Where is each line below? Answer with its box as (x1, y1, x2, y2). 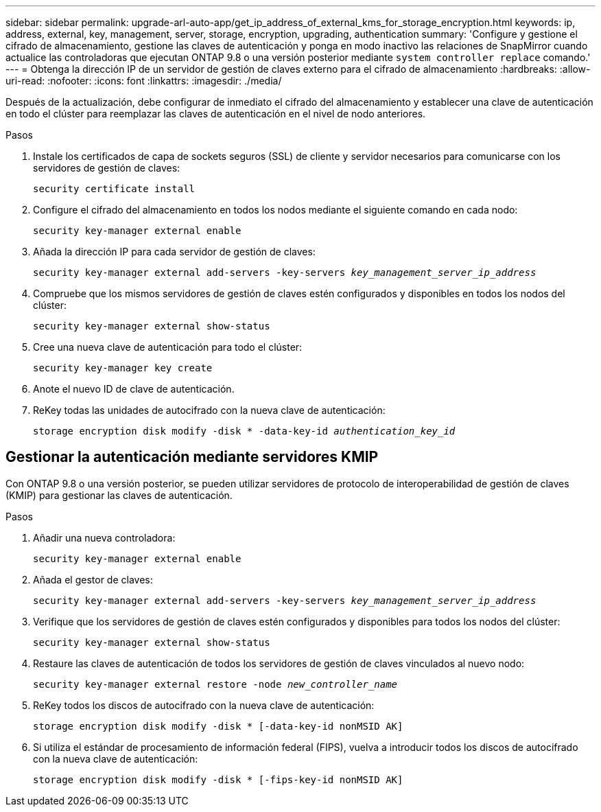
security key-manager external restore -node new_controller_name (33, 678, 398, 690)
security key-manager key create (33, 362, 213, 373)
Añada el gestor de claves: (33, 573, 153, 585)
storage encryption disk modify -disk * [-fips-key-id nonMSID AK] (33, 774, 403, 785)
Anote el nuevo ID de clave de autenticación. (33, 383, 235, 395)
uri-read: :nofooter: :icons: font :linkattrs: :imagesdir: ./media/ (5, 75, 282, 86)
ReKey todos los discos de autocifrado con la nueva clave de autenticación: (33, 699, 375, 711)
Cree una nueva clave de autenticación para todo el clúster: (33, 341, 303, 353)
